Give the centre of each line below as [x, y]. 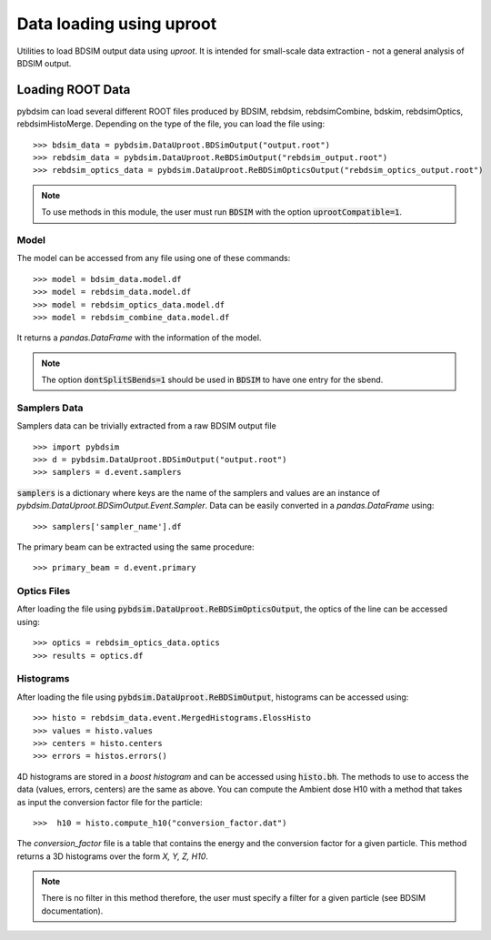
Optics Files [44, 591]
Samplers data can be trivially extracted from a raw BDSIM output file [146, 426]
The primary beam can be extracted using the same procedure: [135, 547]
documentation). [72, 911]
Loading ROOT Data [74, 90]
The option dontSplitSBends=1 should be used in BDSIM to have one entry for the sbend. [212, 380]
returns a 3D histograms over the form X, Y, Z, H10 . [113, 856]
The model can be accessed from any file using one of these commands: [154, 258]
